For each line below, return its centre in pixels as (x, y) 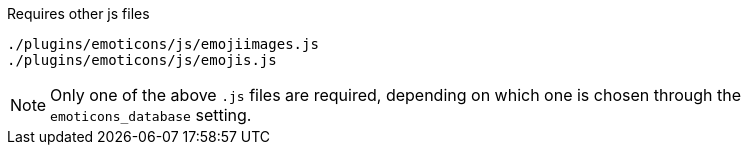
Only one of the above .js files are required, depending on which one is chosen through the (396, 95)
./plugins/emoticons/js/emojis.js (142, 60)
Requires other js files (78, 13)
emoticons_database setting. (151, 115)
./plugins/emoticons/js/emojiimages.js (163, 44)
